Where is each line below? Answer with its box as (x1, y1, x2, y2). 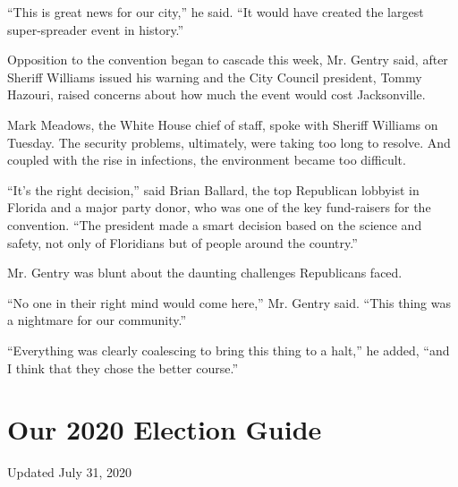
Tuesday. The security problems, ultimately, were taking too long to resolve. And (7, 132, 451, 151)
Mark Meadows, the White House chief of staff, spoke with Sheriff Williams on (7, 115, 438, 133)
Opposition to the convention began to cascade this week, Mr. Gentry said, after (7, 50, 448, 69)
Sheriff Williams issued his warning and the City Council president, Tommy (7, 67, 422, 86)
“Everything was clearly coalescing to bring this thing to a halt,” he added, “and (7, 340, 450, 359)
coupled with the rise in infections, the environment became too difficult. (7, 150, 406, 169)
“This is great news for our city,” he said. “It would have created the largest (7, 3, 424, 21)
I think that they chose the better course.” (7, 358, 239, 377)
